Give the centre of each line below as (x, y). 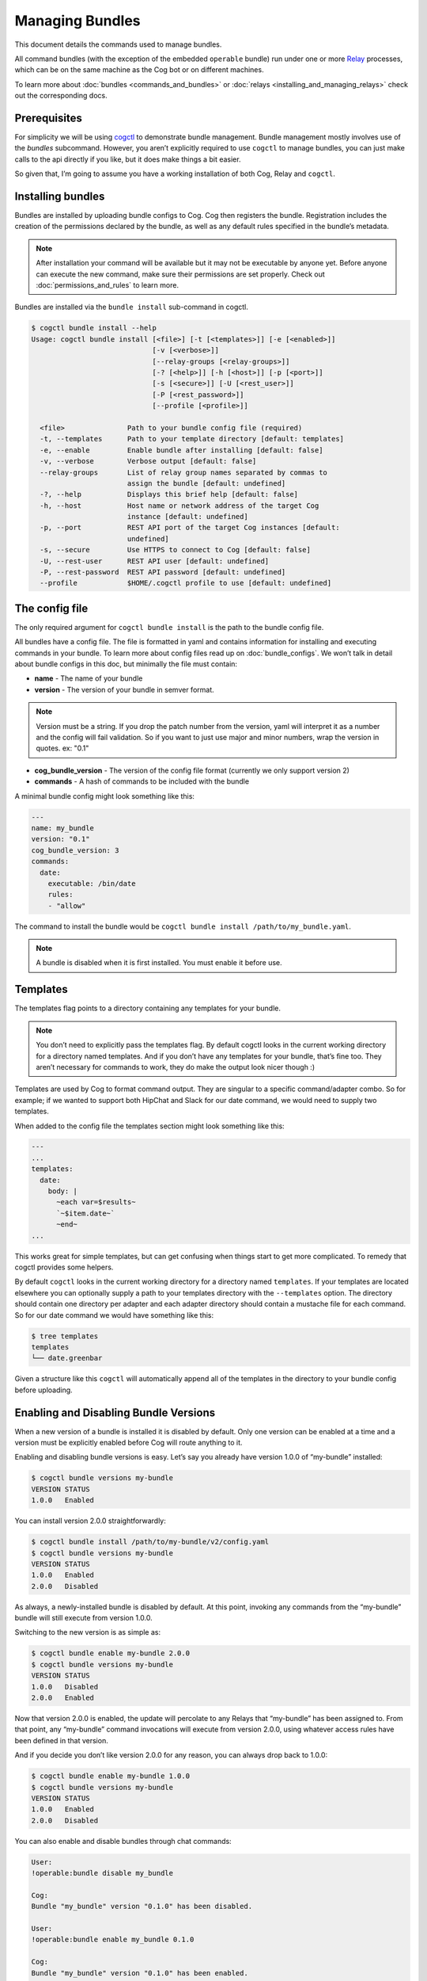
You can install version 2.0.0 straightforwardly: (90, 1521)
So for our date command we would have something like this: (114, 1315)
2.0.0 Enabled (63, 1697)
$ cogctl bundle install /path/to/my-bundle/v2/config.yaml (150, 1542)
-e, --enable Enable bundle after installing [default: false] (181, 450)
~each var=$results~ (96, 1202)
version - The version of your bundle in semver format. (125, 689)
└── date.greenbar (67, 1358)
